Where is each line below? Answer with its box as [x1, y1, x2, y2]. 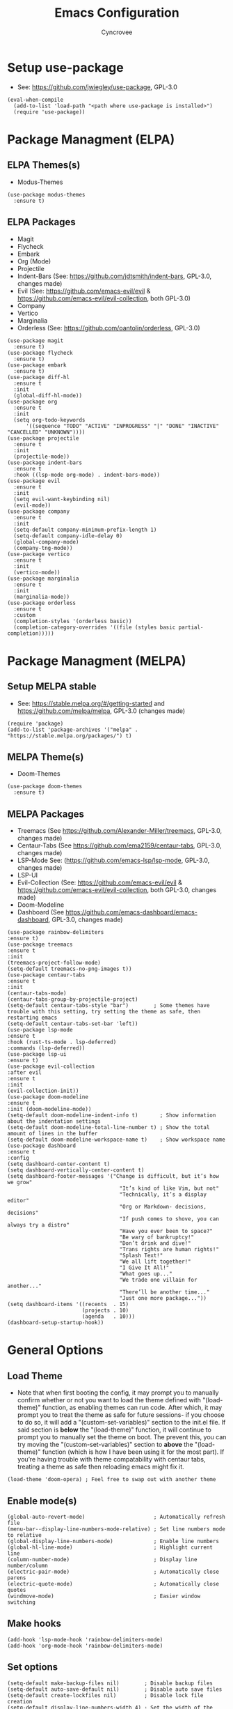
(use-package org [7, 398, 58, 405]
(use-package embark [7, 361, 67, 369]
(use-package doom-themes [7, 783, 82, 790]
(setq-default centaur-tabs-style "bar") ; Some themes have [7, 1002, 210, 1009]
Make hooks [7, 1618, 61, 1630]
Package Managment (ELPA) [7, 131, 175, 147]
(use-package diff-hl [7, 374, 70, 381]
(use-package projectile [7, 434, 79, 442]
